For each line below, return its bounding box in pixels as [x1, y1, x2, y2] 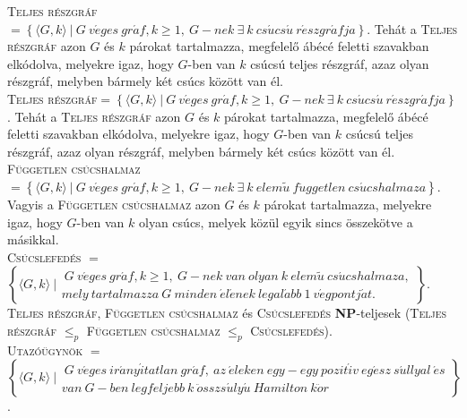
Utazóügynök [7, 340, 83, 359]
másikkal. [7, 230, 59, 249]
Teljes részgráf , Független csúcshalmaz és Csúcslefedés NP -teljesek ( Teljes [7, 303, 447, 322]
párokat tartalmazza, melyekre [264, 194, 432, 213]
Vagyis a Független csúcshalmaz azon [7, 194, 221, 213]
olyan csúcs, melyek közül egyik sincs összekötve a [139, 212, 413, 231]
